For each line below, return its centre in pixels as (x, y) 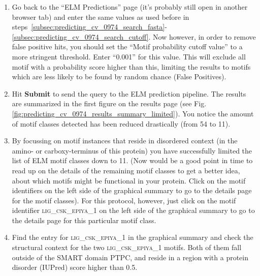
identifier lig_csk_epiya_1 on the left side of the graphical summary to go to (133, 210)
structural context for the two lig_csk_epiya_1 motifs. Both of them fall (127, 247)
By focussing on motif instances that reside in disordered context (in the (125, 141)
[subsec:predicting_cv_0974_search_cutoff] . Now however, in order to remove (134, 36)
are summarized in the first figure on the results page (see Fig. (109, 103)
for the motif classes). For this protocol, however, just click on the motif (124, 200)
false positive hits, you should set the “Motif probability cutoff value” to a (127, 47)
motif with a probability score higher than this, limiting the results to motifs (131, 66)
